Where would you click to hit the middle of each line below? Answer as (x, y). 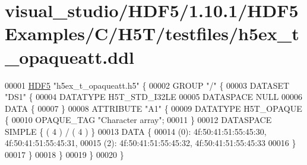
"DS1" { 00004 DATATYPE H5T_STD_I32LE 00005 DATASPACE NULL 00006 (153, 97)
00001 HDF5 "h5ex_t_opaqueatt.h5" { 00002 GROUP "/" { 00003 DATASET (147, 85)
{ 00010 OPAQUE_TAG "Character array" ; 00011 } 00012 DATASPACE (138, 120)
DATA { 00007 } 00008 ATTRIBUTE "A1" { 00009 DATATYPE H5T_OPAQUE (153, 108)
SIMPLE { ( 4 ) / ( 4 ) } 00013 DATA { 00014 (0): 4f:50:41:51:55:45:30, (136, 131)
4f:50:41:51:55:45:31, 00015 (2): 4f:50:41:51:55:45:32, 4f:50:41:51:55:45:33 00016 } (151, 143)
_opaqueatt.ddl (69, 56)
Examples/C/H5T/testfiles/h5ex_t (152, 33)
